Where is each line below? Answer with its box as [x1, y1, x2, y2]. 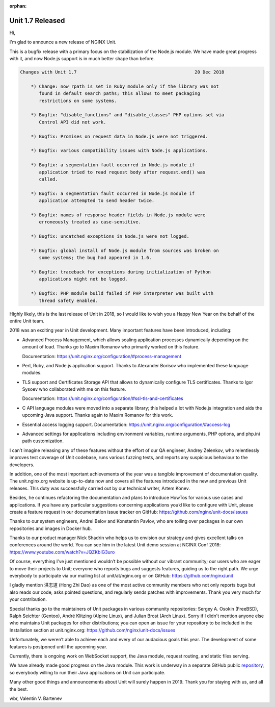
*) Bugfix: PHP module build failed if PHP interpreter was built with [31, 291, 214, 296]
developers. [9, 462, 35, 468]
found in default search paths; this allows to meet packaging [39, 91, 201, 96]
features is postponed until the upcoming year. [9, 643, 107, 650]
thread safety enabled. [39, 297, 99, 304]
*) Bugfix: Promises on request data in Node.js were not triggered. [31, 133, 208, 139]
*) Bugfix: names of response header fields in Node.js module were [31, 212, 206, 218]
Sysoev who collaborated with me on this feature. [22, 386, 126, 392]
